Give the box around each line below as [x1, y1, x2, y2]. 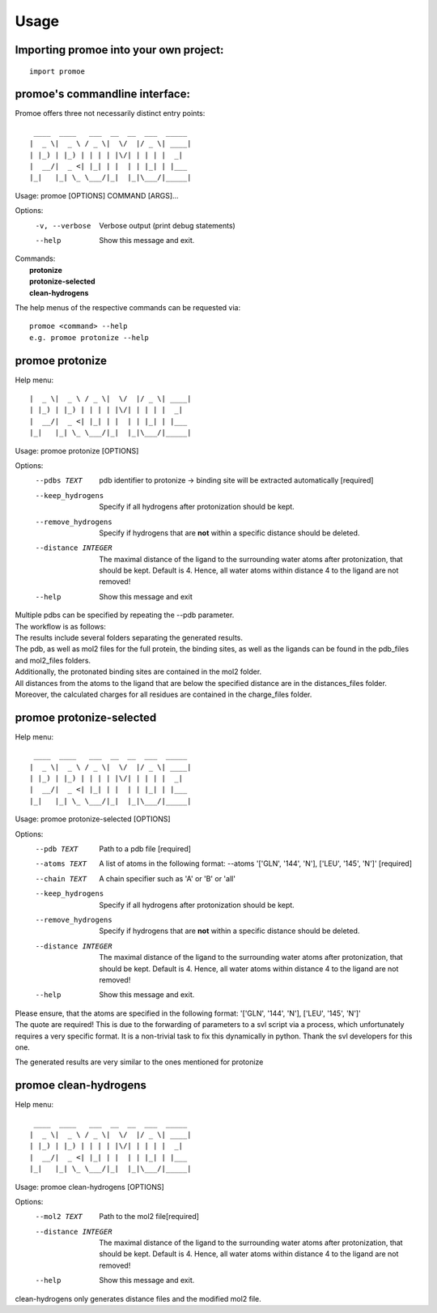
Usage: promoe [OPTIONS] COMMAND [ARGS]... [15, 190, 179, 200]
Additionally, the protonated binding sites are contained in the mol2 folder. [15, 667, 262, 676]
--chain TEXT [35, 874, 87, 883]
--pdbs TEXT [35, 476, 83, 485]
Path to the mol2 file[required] [99, 1212, 200, 1221]
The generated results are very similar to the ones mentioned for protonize [15, 1057, 264, 1067]
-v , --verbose [35, 221, 91, 230]
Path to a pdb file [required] [99, 844, 192, 854]
